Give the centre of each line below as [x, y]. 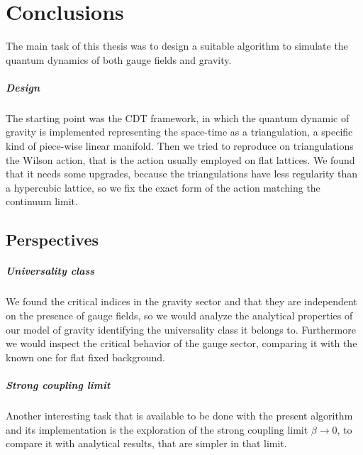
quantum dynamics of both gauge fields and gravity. [119, 59]
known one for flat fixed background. [85, 357]
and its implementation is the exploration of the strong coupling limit [157, 429]
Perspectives [52, 240]
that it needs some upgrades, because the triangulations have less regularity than [182, 174]
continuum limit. [42, 201]
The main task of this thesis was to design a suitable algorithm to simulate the [177, 46]
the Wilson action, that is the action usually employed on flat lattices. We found [180, 159]
